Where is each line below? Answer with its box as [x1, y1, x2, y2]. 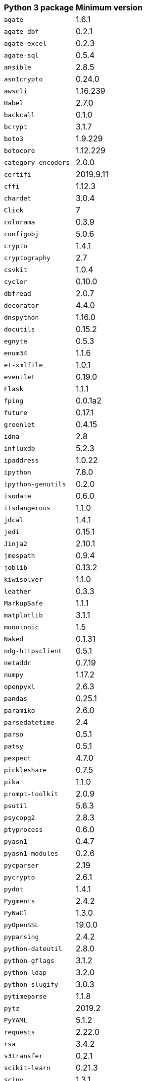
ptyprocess [4, 825, 43, 833]
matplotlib [4, 611, 43, 619]
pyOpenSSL [4, 921, 39, 929]
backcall [4, 111, 35, 119]
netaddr [4, 659, 31, 667]
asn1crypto [4, 75, 43, 83]
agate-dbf [4, 27, 39, 35]
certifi [4, 170, 31, 178]
